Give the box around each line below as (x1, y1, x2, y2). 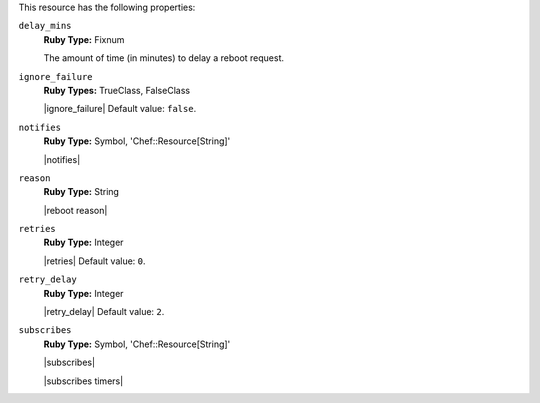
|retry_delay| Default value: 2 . (43, 306, 165, 318)
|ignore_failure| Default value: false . (43, 103, 197, 115)
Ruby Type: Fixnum (43, 33, 125, 45)
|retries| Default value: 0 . (43, 255, 146, 267)
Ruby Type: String (43, 186, 120, 198)
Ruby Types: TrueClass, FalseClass (43, 84, 190, 96)
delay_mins (18, 20, 72, 32)
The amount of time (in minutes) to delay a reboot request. (43, 52, 285, 64)
